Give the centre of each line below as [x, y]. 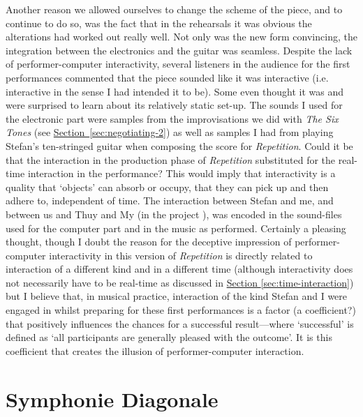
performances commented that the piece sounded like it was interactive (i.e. [167, 77]
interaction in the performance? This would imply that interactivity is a [181, 173]
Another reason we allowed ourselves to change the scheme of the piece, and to [174, 9]
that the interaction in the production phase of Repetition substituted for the [171, 159]
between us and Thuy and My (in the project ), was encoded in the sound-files [174, 214]
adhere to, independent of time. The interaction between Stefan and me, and [170, 200]
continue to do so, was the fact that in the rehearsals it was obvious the [159, 23]
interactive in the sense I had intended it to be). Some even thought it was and [175, 91]
